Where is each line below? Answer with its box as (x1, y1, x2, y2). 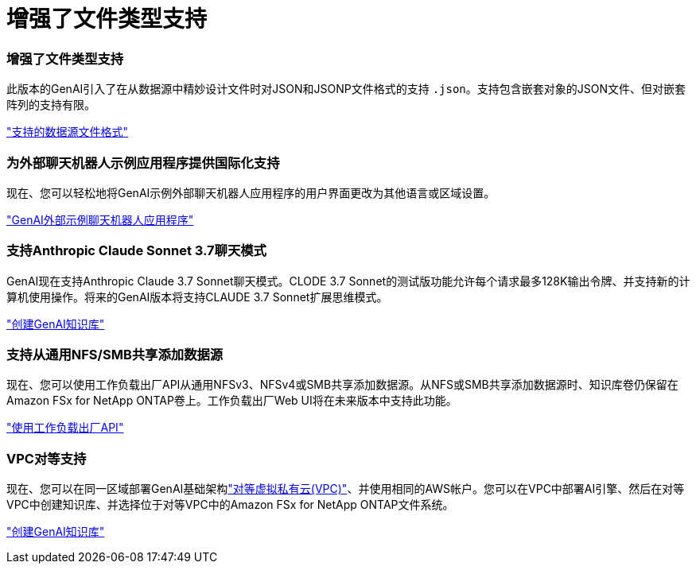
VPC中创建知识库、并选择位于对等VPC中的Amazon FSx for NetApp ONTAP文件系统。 (6, 498, 454, 512)
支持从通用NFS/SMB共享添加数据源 (6, 347, 224, 363)
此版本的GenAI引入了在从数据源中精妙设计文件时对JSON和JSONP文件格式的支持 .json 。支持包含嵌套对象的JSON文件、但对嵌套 (6, 82, 686, 96)
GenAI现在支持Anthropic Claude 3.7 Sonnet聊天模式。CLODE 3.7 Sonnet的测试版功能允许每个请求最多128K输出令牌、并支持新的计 (6, 273, 690, 288)
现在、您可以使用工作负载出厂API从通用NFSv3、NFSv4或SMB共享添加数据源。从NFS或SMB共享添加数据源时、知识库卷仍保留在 (6, 378, 679, 392)
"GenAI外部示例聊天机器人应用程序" (6, 212, 194, 227)
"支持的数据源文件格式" (6, 125, 129, 139)
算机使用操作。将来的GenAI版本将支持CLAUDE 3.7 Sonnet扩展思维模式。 (6, 289, 388, 304)
